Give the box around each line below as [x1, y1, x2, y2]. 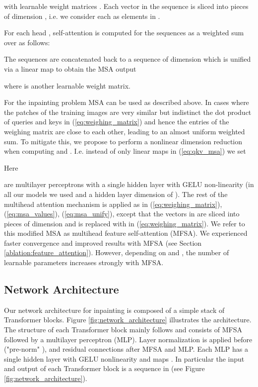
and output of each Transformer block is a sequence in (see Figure [4, 363, 205, 374]
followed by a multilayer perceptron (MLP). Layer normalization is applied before [4, 334, 253, 344]
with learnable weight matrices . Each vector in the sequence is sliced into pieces [4, 1, 249, 11]
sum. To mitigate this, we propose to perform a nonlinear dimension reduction [4, 136, 243, 146]
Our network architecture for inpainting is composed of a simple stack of [4, 304, 225, 315]
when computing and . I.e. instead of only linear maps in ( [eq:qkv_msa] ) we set [4, 146, 246, 156]
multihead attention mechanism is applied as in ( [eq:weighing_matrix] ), [4, 198, 222, 209]
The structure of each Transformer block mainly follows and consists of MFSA [4, 324, 242, 335]
